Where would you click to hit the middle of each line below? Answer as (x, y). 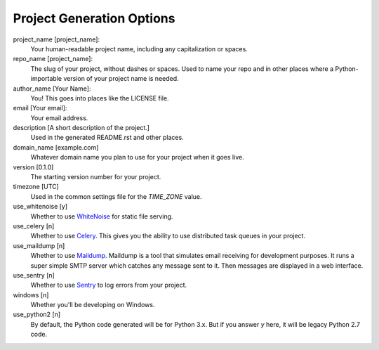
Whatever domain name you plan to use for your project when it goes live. (138, 157)
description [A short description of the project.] (81, 128)
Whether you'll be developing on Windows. (93, 305)
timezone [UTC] (36, 187)
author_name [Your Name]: (52, 89)
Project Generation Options (94, 18)
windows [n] (31, 294)
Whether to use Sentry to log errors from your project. (109, 285)
